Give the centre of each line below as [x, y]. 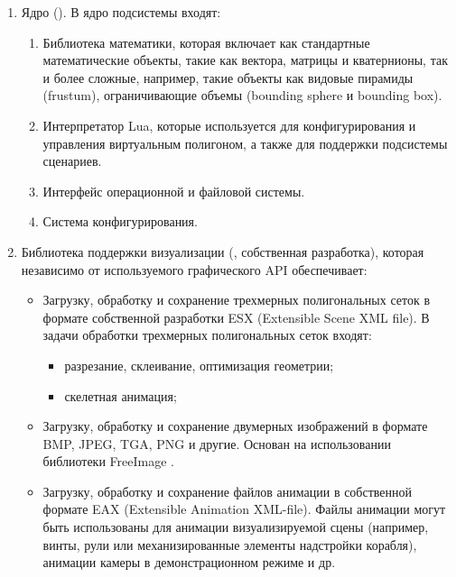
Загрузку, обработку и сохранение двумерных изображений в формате [235, 426]
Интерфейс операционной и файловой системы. [174, 191]
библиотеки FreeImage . [108, 461]
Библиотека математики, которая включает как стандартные [206, 42]
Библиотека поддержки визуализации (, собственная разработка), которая [223, 251]
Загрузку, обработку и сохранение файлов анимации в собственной [228, 491]
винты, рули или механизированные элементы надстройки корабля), [230, 544]
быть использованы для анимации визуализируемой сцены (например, [236, 527]
